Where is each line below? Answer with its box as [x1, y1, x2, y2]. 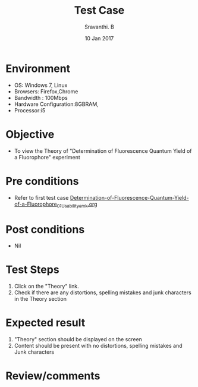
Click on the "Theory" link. [14, 283, 79, 290]
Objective [5, 127, 55, 141]
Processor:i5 [14, 106, 46, 114]
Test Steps [5, 263, 60, 276]
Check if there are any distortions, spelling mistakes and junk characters [14, 289, 191, 296]
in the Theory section [14, 295, 67, 303]
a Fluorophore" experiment [14, 153, 81, 161]
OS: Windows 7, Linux [14, 81, 68, 89]
